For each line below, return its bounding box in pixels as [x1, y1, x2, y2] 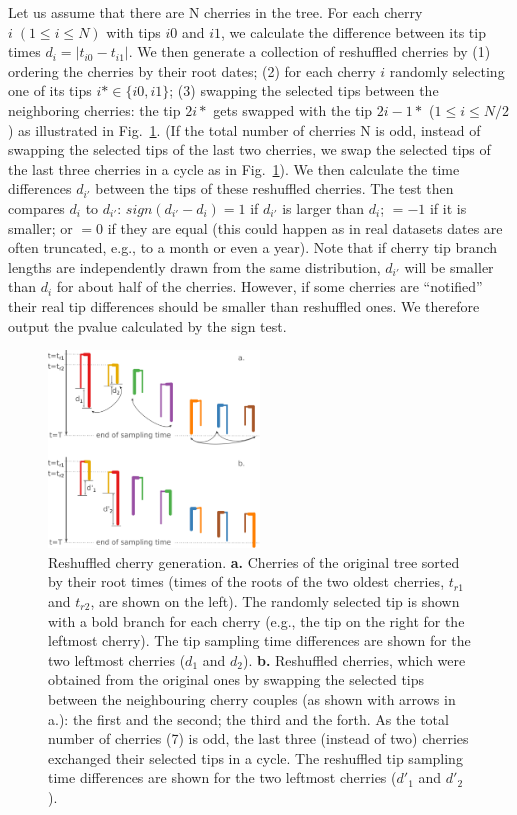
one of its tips [8, 80, 92, 101]
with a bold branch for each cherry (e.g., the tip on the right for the [48, 610, 465, 631]
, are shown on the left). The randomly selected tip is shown [90, 591, 460, 611]
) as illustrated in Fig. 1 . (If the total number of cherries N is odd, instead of [8, 119, 481, 140]
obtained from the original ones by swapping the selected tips [48, 669, 425, 690]
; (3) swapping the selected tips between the [169, 80, 439, 101]
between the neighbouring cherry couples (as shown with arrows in [48, 688, 456, 709]
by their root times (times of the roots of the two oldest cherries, [48, 571, 445, 592]
